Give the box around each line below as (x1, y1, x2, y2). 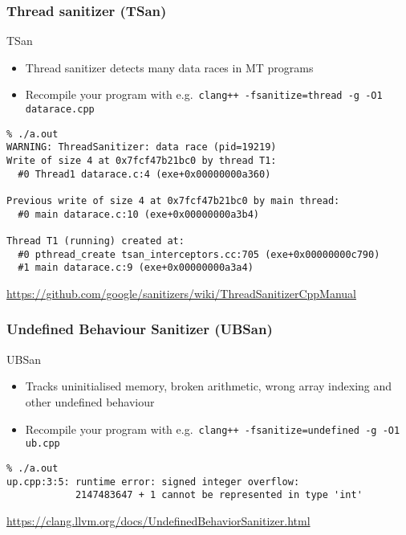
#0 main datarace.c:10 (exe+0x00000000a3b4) (18, 208, 259, 220)
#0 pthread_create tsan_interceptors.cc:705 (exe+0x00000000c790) (18, 248, 380, 260)
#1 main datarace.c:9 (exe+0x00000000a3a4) (18, 262, 254, 274)
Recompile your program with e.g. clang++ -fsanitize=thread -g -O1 (25, 86, 383, 103)
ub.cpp (25, 438, 60, 450)
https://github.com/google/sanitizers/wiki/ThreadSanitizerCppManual (6, 284, 356, 301)
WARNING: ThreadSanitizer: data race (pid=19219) (6, 141, 277, 153)
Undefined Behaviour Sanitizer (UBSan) (6, 319, 273, 339)
